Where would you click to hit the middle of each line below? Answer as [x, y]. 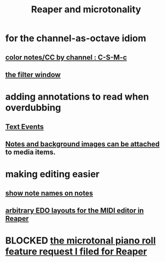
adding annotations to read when [77, 97]
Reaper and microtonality [86, 10]
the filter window [33, 75]
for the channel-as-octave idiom [76, 38]
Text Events [25, 127]
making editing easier [53, 174]
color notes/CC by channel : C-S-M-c [66, 57]
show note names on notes [49, 193]
